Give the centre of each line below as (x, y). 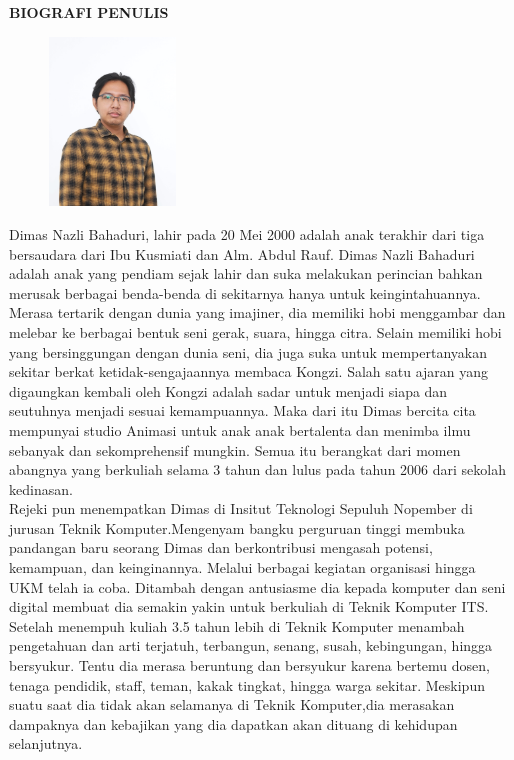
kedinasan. (41, 488)
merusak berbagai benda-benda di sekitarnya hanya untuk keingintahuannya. (245, 292)
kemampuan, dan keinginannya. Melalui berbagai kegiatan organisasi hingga (242, 567)
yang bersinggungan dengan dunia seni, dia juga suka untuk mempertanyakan (248, 351)
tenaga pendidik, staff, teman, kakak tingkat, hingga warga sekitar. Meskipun (247, 684)
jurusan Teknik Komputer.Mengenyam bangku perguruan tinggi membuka (237, 527)
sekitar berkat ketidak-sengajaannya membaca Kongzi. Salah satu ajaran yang (249, 371)
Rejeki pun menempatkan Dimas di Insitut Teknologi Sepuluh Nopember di (241, 508)
